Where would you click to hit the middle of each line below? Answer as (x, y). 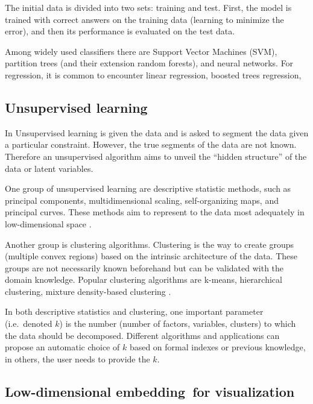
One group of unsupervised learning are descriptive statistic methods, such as (148, 188)
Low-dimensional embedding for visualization (150, 391)
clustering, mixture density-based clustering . (88, 291)
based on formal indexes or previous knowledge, (217, 347)
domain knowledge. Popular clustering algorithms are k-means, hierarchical (144, 279)
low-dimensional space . (48, 223)
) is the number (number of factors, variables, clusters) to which (178, 324)
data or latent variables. (49, 168)
